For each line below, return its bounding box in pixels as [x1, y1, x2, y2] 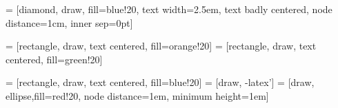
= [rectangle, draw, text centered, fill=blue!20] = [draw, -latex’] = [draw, [6, 75, 315, 89]
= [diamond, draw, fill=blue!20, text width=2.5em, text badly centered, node [6, 2, 332, 16]
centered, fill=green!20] [6, 52, 103, 66]
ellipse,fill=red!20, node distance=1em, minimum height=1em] [6, 88, 269, 102]
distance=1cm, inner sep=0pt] [6, 15, 133, 30]
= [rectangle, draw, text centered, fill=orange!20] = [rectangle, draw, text [6, 39, 317, 53]
